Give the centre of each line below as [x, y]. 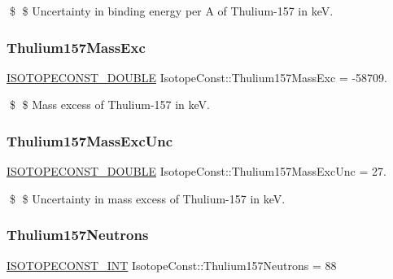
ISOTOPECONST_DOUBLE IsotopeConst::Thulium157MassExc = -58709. [197, 77]
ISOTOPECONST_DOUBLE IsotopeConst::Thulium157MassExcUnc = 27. [196, 171]
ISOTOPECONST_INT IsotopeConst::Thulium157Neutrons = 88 [172, 265]
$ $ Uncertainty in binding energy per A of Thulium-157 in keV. [171, 11]
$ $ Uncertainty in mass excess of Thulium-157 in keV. [147, 198]
